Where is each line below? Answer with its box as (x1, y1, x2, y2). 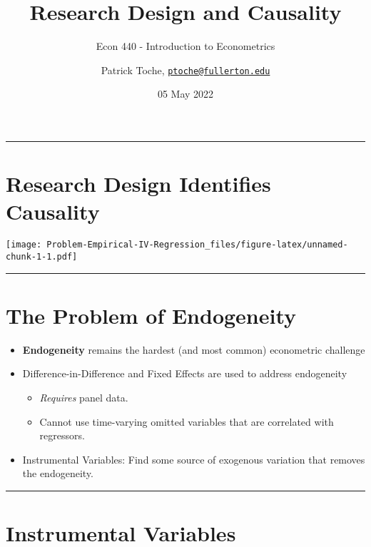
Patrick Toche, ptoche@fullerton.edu (101, 62, 270, 77)
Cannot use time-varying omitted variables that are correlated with (39, 414, 334, 429)
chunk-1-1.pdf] (6, 251, 78, 262)
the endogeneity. (22, 466, 93, 481)
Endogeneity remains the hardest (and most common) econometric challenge (22, 342, 365, 357)
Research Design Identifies (6, 169, 271, 198)
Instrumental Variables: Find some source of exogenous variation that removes (22, 451, 365, 466)
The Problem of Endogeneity (6, 300, 297, 329)
